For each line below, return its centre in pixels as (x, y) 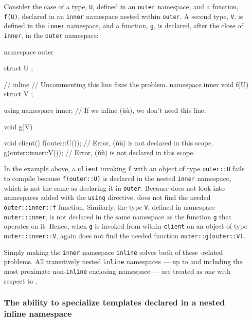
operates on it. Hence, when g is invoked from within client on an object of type (126, 226)
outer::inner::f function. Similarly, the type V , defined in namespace (110, 207)
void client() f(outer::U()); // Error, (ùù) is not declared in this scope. (109, 143)
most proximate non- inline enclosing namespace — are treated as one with (117, 271)
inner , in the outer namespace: (51, 35)
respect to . (21, 280)
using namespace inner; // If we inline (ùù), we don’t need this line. (105, 110)
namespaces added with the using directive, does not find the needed (107, 197)
